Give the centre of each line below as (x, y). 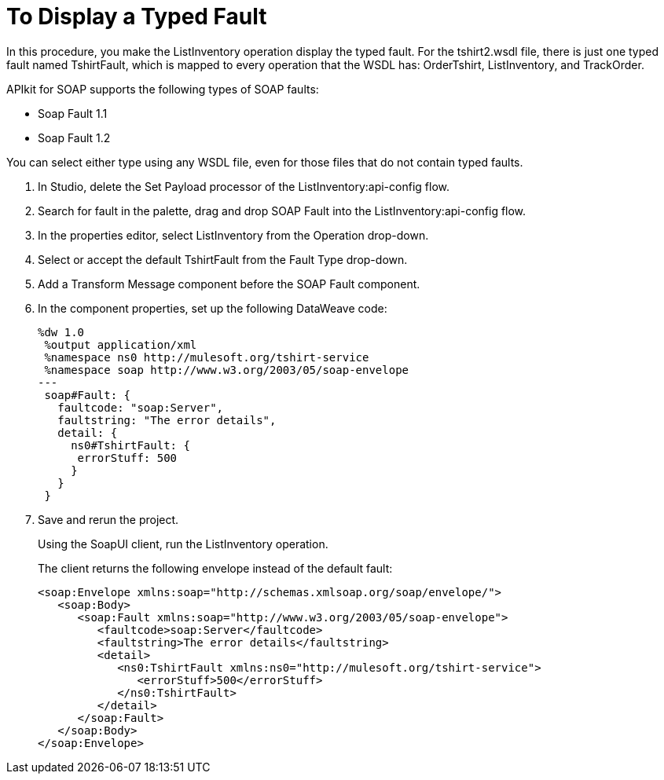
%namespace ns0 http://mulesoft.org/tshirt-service (207, 357)
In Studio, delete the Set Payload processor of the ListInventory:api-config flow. (244, 186)
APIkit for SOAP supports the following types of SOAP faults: (163, 89)
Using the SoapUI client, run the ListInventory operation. (183, 544)
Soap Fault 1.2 (74, 137)
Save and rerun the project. (108, 519)
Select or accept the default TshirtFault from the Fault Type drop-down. (223, 259)
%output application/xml (121, 344)
